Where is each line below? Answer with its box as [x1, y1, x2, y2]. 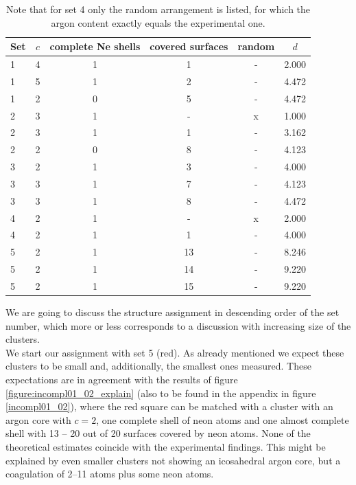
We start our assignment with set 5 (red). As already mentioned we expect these [5, 345, 344, 359]
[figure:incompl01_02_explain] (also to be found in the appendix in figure [5, 385, 316, 400]
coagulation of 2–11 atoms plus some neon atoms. [5, 466, 214, 481]
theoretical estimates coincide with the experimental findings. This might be [5, 440, 326, 454]
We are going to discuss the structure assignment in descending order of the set [5, 305, 340, 319]
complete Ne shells [49, 39, 141, 54]
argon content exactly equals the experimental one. [51, 15, 265, 30]
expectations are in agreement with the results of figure [5, 372, 238, 387]
